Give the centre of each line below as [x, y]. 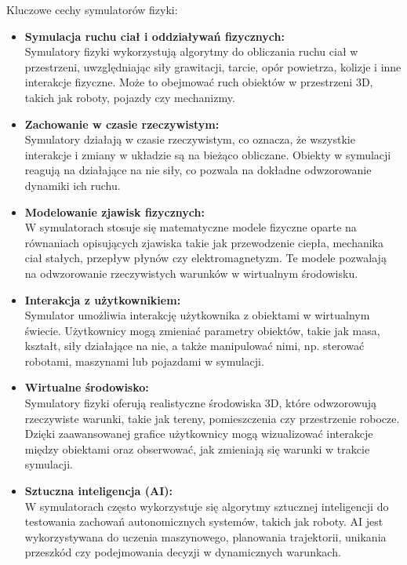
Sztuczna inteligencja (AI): [98, 491]
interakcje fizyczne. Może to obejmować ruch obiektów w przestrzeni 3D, [199, 82]
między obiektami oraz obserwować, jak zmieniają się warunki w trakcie [197, 448]
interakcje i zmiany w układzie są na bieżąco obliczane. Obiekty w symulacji [208, 154]
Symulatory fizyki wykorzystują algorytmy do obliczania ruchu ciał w [191, 51]
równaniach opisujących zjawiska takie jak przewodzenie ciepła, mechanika [204, 242]
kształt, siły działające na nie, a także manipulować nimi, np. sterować [194, 346]
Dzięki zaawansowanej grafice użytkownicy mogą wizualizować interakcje [199, 434]
